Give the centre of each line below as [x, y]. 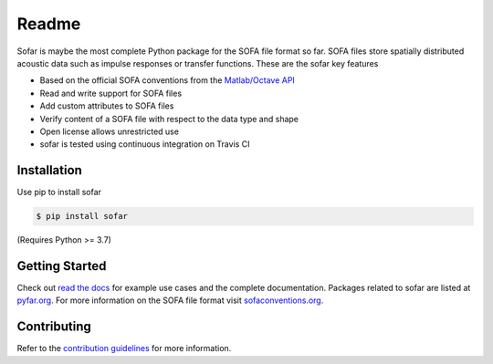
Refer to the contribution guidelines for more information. [124, 348]
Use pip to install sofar [59, 192]
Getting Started [62, 266]
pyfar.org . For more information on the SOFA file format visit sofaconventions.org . [170, 300]
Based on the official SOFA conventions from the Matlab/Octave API [168, 80]
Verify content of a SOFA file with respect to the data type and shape [169, 119]
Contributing [54, 327]
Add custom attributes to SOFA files [107, 106]
